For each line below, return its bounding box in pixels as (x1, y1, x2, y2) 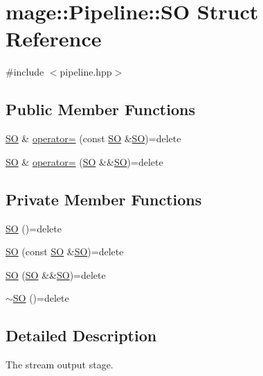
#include (6, 65, 44, 79)
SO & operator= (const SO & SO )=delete (6, 131, 181, 146)
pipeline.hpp (60, 65, 112, 79)
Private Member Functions (6, 188, 202, 210)
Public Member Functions (6, 99, 195, 120)
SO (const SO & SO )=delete (6, 244, 124, 259)
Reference (6, 24, 102, 53)
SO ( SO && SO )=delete (6, 267, 106, 282)
